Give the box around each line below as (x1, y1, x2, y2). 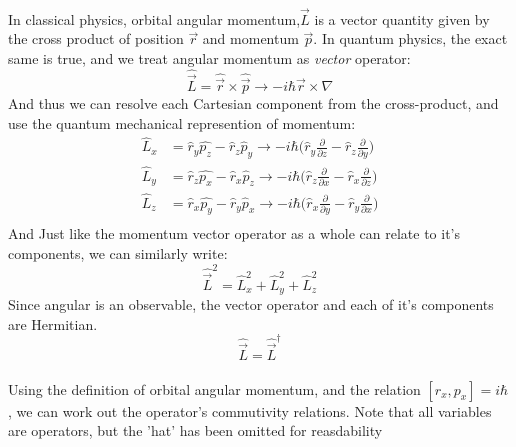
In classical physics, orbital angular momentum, (8, 8, 301, 29)
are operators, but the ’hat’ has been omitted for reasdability (8, 420, 383, 441)
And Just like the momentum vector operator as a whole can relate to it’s (8, 223, 461, 244)
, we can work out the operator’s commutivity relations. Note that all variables (8, 400, 492, 421)
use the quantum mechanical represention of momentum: (8, 112, 356, 133)
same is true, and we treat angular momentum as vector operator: (8, 48, 411, 68)
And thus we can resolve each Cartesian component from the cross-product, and (8, 93, 499, 114)
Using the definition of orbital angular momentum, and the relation (8, 378, 421, 399)
